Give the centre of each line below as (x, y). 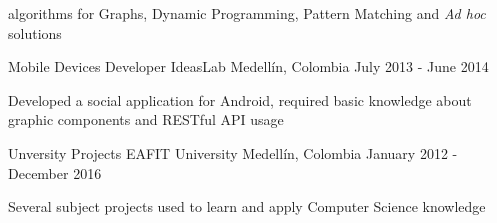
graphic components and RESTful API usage (146, 119)
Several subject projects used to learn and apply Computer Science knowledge (247, 206)
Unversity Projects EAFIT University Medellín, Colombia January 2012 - (233, 152)
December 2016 (55, 172)
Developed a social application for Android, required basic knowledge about (240, 99)
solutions (35, 32)
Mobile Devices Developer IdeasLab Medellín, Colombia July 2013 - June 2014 (248, 66)
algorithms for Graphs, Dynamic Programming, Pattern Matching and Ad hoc (247, 13)
